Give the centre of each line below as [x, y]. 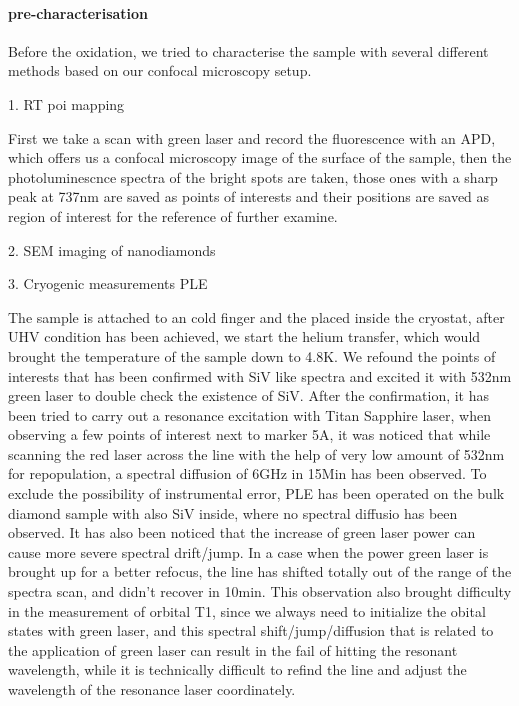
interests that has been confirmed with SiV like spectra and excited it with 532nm [260, 375]
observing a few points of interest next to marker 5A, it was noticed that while [249, 434]
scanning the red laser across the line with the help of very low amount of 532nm [256, 453]
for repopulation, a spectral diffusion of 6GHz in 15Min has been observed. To [247, 473]
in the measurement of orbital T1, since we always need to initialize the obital [247, 610]
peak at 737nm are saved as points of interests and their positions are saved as [249, 196]
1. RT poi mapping [66, 103]
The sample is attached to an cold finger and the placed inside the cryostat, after [256, 316]
